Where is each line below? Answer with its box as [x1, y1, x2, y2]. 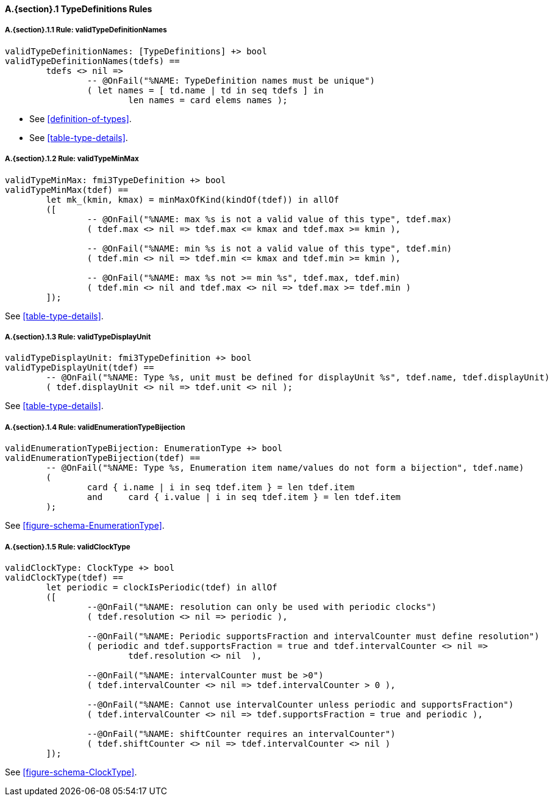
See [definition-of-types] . [29, 113, 132, 124]
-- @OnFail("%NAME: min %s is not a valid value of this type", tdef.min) [87, 243, 452, 253]
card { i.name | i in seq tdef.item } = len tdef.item [87, 482, 355, 493]
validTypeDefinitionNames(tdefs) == [5, 56, 180, 66]
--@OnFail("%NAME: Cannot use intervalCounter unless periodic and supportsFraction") [87, 699, 514, 709]
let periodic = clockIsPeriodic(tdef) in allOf [46, 582, 277, 592]
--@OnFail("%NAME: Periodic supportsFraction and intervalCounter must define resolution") [87, 631, 540, 641]
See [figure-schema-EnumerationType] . [5, 520, 165, 531]
